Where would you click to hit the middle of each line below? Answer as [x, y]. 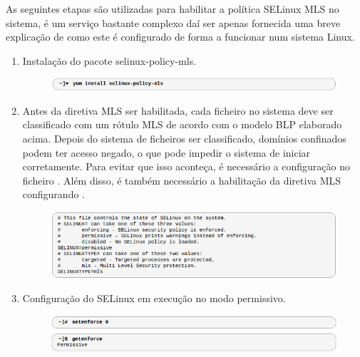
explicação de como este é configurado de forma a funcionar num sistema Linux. [180, 37]
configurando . [53, 194]
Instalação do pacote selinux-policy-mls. [109, 60]
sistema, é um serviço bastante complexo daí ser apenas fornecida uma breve [173, 22]
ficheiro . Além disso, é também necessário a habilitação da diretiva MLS [182, 180]
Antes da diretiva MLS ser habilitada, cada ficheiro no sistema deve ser [178, 110]
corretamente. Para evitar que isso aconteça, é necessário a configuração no [186, 166]
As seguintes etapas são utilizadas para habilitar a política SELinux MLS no [173, 9]
